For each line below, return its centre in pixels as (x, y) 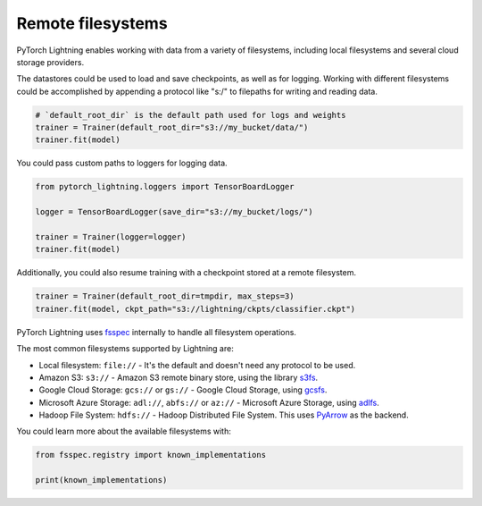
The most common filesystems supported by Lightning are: (125, 349)
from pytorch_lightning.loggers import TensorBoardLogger (165, 187)
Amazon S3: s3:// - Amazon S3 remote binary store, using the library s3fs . (179, 377)
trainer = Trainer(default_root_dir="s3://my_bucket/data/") (172, 128)
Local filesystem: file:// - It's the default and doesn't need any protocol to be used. (197, 365)
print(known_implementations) (101, 480)
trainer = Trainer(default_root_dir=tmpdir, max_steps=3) (165, 296)
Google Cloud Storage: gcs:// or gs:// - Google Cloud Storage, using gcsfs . (183, 390)
